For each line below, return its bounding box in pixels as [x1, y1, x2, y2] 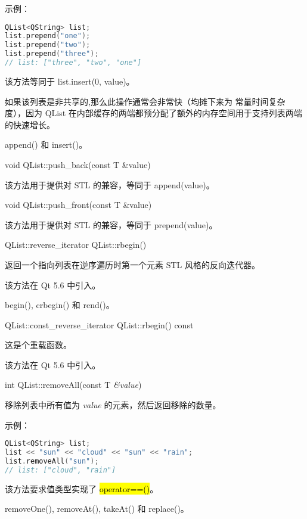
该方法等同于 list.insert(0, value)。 [5, 74, 135, 87]
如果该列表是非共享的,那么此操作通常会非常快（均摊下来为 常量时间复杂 [5, 95, 286, 107]
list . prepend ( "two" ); [5, 41, 91, 49]
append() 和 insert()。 [5, 138, 88, 151]
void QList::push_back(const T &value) [5, 158, 151, 170]
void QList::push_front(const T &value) [5, 198, 152, 211]
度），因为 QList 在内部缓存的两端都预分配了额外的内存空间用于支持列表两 [5, 107, 294, 119]
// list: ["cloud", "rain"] [5, 465, 116, 474]
